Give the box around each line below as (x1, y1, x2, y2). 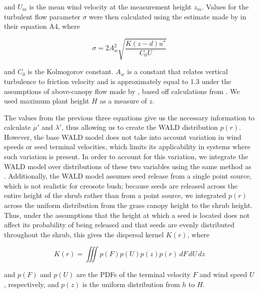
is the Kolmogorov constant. (27, 66, 114, 77)
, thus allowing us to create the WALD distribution (61, 122, 218, 132)
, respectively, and (4, 279, 59, 290)
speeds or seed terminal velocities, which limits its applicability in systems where (4, 141, 251, 152)
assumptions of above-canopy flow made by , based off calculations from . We (4, 86, 240, 96)
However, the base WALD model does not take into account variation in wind (4, 131, 242, 142)
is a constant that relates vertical (127, 66, 228, 77)
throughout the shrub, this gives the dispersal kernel (4, 229, 164, 239)
